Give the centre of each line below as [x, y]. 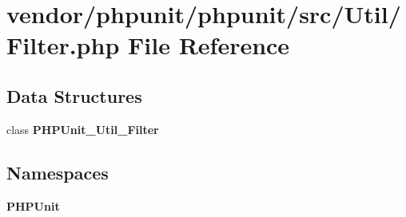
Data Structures [74, 95]
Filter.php [63, 45]
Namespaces [58, 172]
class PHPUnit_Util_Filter [83, 129]
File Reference [209, 45]
